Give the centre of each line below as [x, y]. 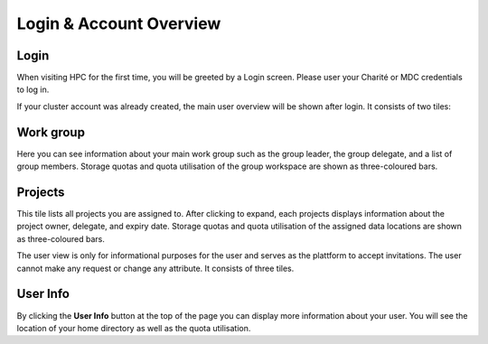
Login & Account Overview [119, 23]
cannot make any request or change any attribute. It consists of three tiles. [155, 268]
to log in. [33, 89]
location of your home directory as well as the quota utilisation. [134, 328]
